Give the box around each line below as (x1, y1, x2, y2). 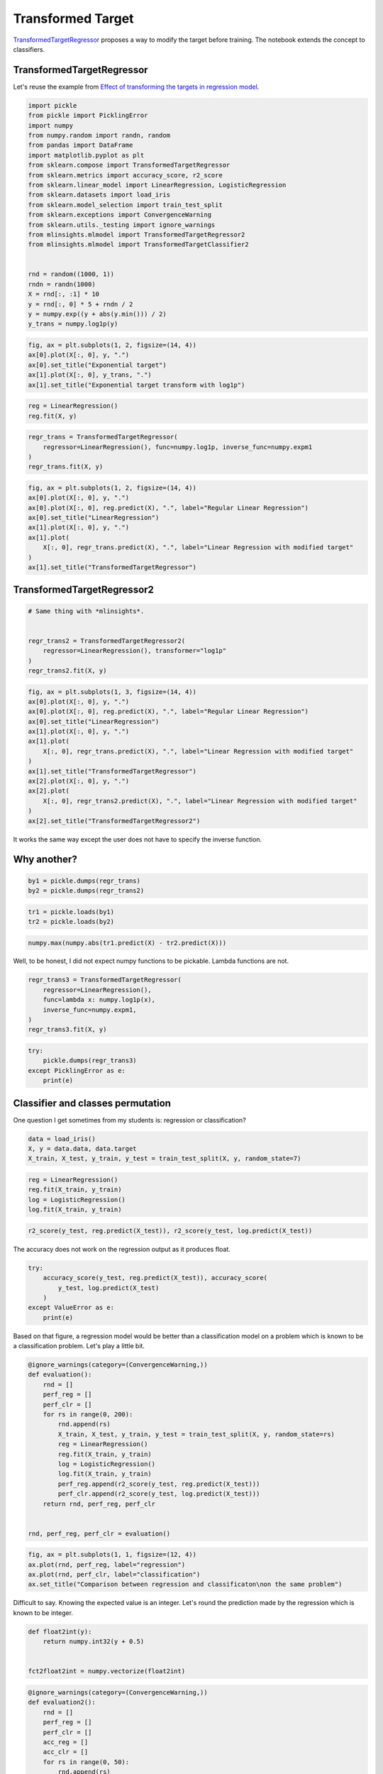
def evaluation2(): (28, 1698, 96, 1707)
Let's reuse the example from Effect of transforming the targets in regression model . (13, 82, 260, 91)
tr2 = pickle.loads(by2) (28, 918, 115, 925)
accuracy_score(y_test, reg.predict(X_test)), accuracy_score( (43, 1274, 268, 1282)
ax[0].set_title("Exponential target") (28, 360, 167, 369)
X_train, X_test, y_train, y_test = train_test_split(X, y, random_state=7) (28, 1155, 301, 1163)
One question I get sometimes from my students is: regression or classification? (13, 1115, 246, 1124)
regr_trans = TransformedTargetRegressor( (28, 433, 178, 441)
